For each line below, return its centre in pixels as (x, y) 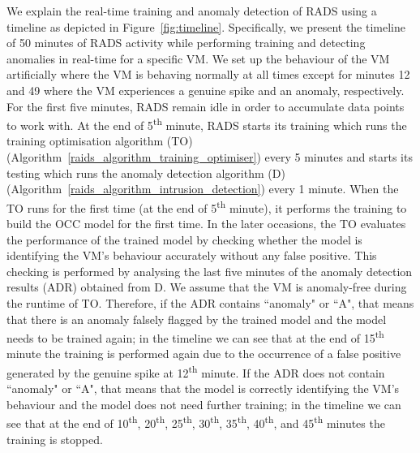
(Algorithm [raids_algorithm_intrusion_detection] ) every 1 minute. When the (203, 189)
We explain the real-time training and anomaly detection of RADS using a (192, 11)
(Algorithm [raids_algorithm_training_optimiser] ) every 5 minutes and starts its (210, 157)
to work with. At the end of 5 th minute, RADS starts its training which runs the (207, 124)
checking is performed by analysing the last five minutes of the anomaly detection (210, 271)
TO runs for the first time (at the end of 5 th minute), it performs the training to (207, 206)
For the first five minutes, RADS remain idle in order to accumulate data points (206, 106)
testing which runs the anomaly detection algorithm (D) (146, 173)
